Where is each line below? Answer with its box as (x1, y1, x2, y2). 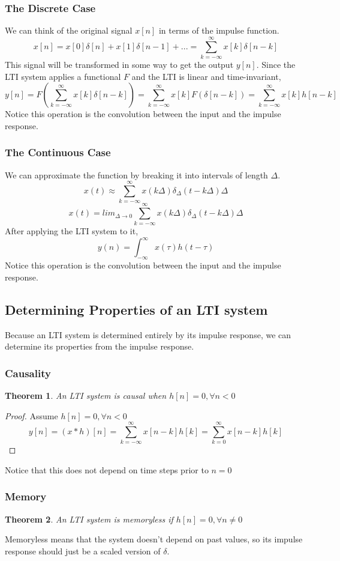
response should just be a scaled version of (5, 544, 161, 557)
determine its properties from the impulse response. (5, 340, 194, 353)
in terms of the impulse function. (158, 24, 279, 37)
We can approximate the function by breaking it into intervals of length (5, 168, 268, 181)
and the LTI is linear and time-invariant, (131, 70, 281, 82)
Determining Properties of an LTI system (5, 300, 268, 318)
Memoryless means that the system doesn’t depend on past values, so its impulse (5, 533, 303, 545)
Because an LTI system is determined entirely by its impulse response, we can (5, 328, 291, 341)
